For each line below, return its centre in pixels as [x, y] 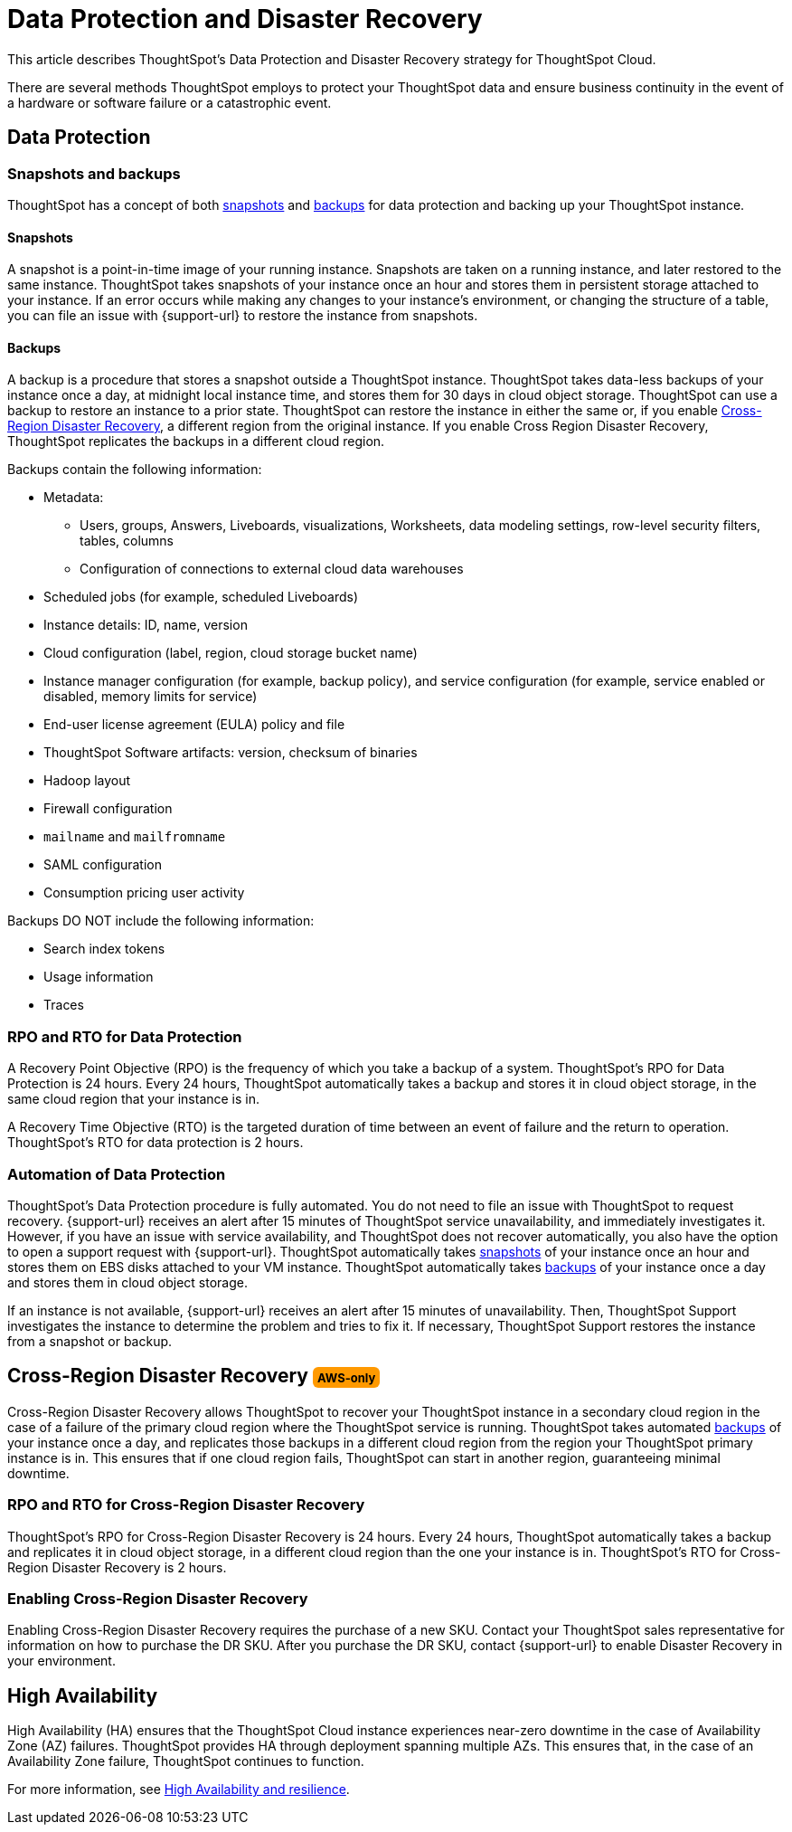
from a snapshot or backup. [90, 1341]
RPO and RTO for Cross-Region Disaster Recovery [186, 1505]
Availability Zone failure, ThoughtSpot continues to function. [186, 1761]
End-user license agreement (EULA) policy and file [194, 725]
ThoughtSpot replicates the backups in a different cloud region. [196, 441]
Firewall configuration [108, 809]
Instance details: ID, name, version [146, 625]
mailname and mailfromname [135, 837]
